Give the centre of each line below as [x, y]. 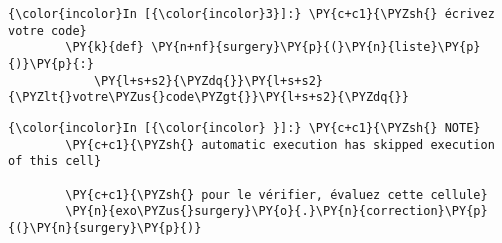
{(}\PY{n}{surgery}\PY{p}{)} [105, 227]
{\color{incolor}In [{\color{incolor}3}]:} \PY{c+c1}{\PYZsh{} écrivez [251, 14]
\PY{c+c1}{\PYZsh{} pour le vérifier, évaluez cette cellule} [276, 194]
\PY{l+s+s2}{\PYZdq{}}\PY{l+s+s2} [208, 80]
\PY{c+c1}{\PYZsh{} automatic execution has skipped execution [280, 144]
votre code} [47, 30]
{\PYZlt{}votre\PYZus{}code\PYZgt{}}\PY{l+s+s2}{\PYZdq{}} [208, 97]
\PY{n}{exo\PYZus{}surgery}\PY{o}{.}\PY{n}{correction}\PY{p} [276, 211]
